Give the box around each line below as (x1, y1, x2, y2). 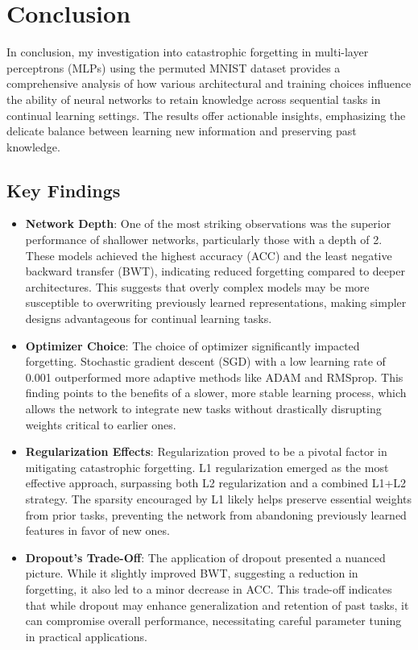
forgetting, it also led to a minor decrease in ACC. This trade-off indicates (25, 580, 392, 597)
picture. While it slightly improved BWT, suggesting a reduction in (25, 565, 358, 582)
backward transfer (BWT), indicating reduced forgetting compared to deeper (25, 263, 405, 279)
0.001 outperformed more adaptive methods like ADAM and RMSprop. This (25, 368, 404, 385)
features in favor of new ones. (25, 522, 170, 539)
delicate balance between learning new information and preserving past (6, 122, 357, 139)
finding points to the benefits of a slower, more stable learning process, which (25, 384, 407, 401)
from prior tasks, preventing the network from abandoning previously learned (25, 506, 407, 523)
